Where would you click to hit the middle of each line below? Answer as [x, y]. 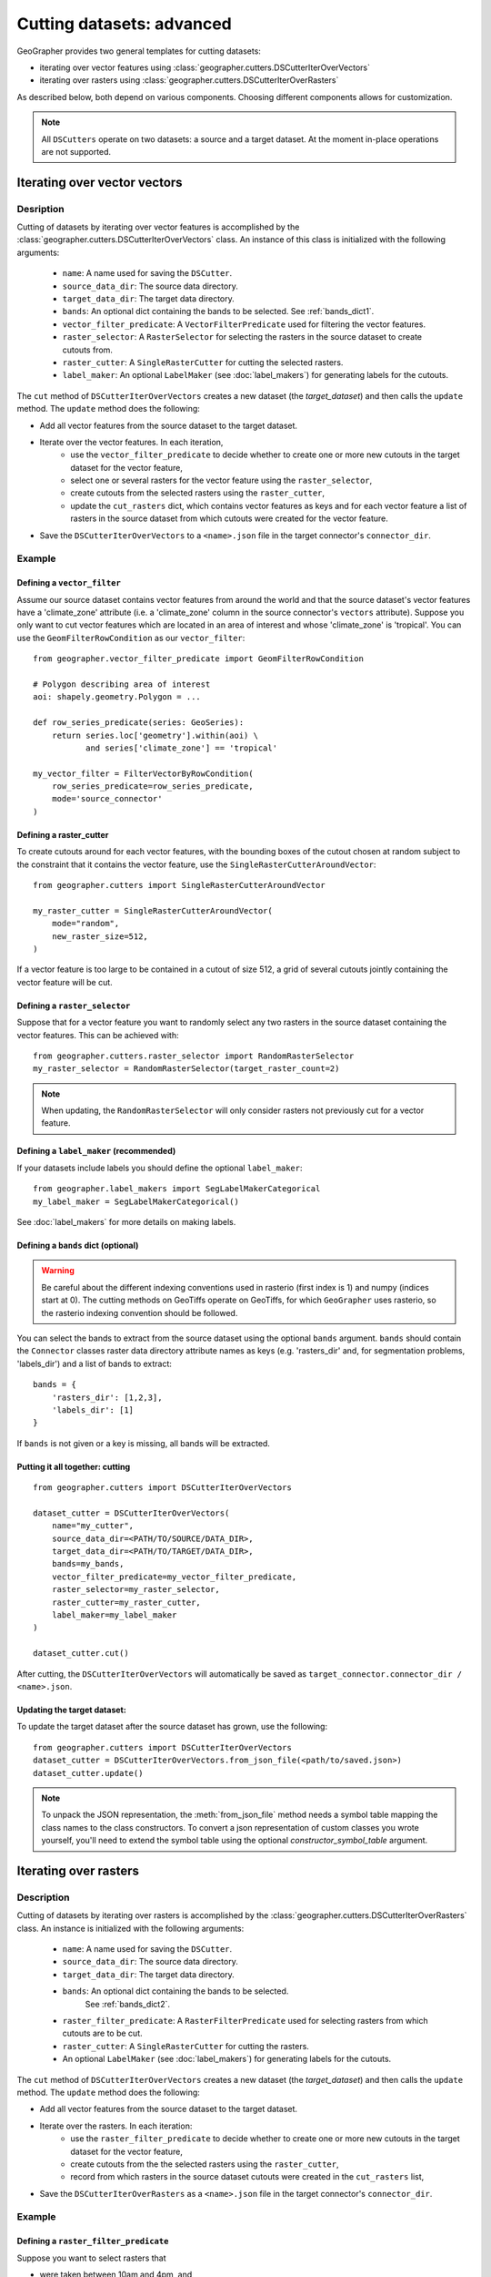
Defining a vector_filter [69, 583]
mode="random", [85, 924]
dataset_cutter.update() [88, 1773]
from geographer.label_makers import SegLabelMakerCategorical [177, 1189]
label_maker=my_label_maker [114, 1615]
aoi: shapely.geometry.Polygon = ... [117, 697]
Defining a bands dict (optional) [78, 1246]
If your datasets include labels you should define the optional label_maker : [160, 1168]
